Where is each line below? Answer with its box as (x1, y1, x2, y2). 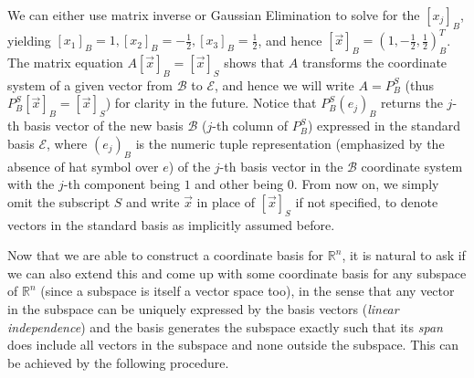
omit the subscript (7, 192, 111, 211)
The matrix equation (7, 53, 123, 72)
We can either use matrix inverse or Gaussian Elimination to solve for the (7, 5, 420, 24)
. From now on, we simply (293, 174, 439, 194)
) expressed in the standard (308, 116, 461, 135)
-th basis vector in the (219, 156, 343, 175)
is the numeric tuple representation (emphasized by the (135, 133, 445, 152)
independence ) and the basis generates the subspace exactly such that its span (7, 317, 443, 336)
